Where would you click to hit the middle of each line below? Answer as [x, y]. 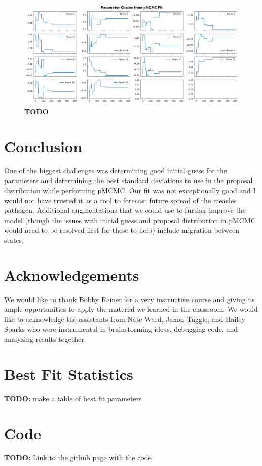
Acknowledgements [72, 275]
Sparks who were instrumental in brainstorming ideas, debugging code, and [121, 329]
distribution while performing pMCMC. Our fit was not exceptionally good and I [130, 190]
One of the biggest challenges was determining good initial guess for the [116, 170]
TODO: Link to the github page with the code [78, 457]
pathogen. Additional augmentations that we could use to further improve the [125, 210]
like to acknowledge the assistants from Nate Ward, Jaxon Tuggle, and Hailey [125, 319]
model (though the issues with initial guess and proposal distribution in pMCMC [130, 220]
